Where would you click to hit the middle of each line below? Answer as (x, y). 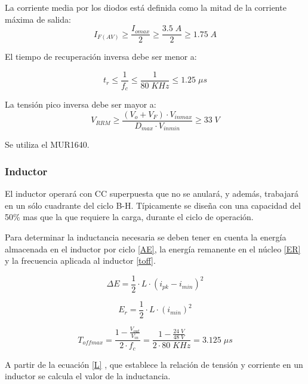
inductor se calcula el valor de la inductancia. (88, 376)
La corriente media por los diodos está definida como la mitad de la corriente (146, 7)
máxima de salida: (38, 19)
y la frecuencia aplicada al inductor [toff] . (80, 260)
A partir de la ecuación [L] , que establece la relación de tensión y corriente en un (154, 364)
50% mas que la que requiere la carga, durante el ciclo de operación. (129, 217)
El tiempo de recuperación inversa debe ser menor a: (101, 57)
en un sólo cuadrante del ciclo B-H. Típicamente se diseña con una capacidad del (153, 205)
